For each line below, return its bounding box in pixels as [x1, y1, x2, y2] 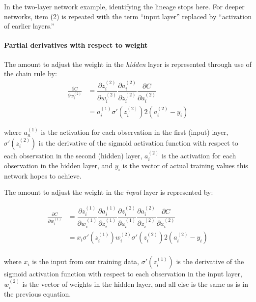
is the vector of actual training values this [122, 160, 248, 170]
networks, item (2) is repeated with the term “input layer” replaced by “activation [4, 11, 252, 21]
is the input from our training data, [32, 256, 139, 267]
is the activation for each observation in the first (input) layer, [41, 127, 228, 137]
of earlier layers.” [4, 21, 55, 31]
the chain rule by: [4, 68, 57, 79]
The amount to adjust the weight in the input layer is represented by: [4, 187, 213, 197]
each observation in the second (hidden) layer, [4, 150, 142, 160]
